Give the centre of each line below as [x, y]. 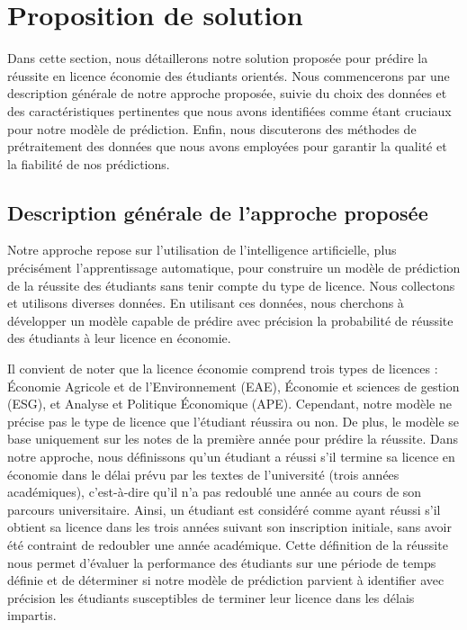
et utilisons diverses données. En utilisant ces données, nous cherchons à [206, 303]
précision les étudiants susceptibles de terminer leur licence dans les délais [211, 597]
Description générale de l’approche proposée [218, 212]
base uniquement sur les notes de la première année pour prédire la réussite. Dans [233, 439]
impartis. [32, 615]
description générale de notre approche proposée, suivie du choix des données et [227, 93]
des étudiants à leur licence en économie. [119, 338]
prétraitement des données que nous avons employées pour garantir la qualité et [227, 146]
